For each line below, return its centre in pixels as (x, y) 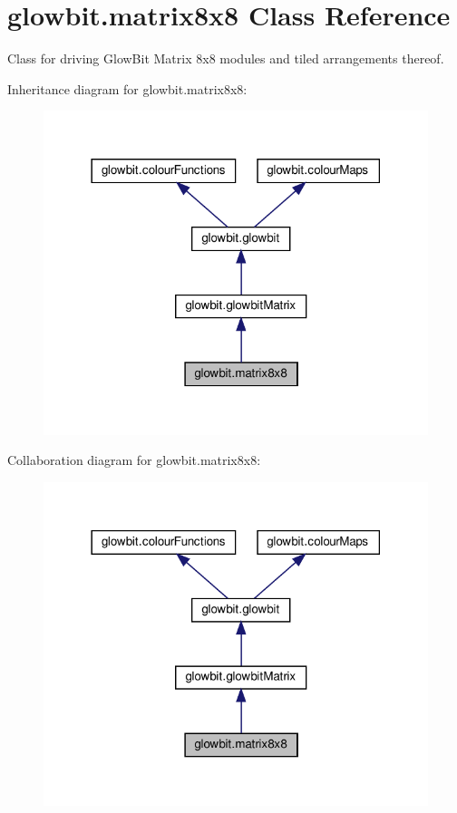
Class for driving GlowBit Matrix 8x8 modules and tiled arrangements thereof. (226, 58)
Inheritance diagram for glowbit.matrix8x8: (127, 88)
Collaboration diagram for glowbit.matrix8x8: (134, 460)
